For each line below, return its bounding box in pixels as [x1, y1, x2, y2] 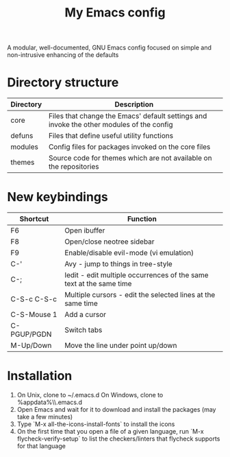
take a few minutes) [16, 413, 73, 421]
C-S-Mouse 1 [10, 310, 57, 320]
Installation [7, 368, 73, 384]
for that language [16, 442, 66, 450]
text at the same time [64, 279, 132, 289]
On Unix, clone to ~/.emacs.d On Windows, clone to [16, 391, 164, 399]
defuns [10, 131, 34, 141]
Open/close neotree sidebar [64, 237, 155, 246]
